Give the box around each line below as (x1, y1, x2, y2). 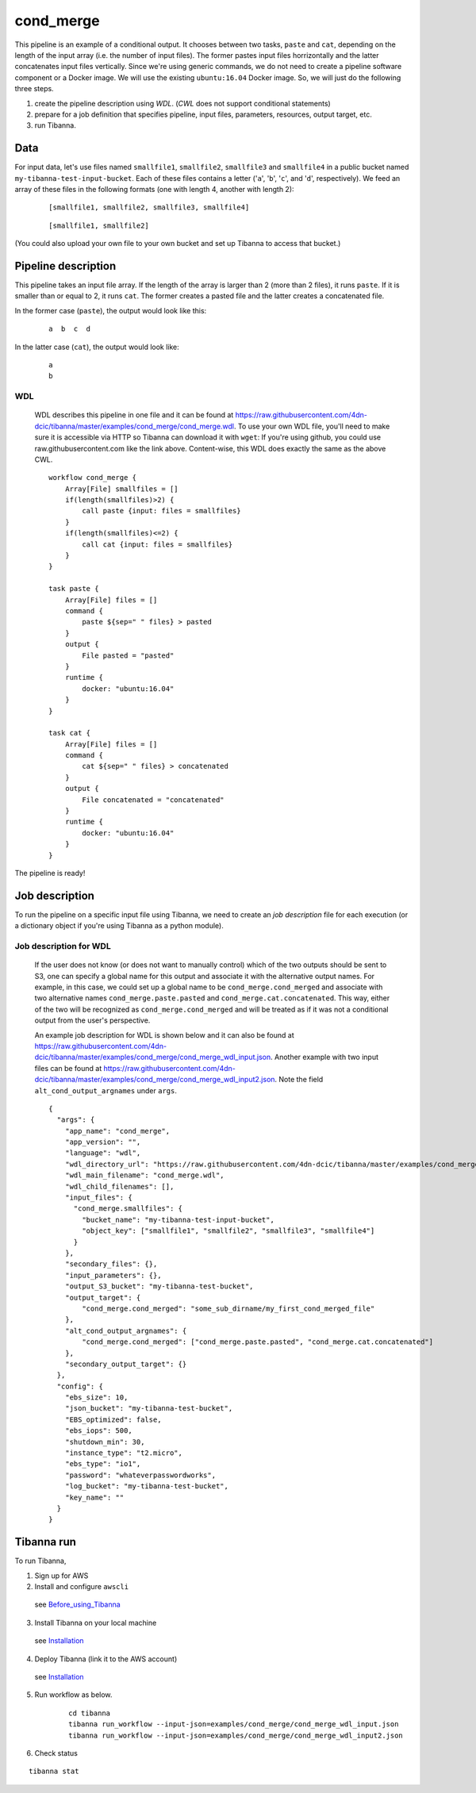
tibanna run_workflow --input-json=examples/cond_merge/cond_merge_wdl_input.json (68, 1720, 399, 1729)
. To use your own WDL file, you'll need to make (234, 421, 390, 431)
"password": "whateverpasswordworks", (64, 1470, 217, 1480)
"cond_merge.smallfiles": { (73, 1204, 182, 1213)
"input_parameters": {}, (64, 1270, 162, 1280)
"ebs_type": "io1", (64, 1460, 141, 1469)
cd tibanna (68, 1708, 111, 1718)
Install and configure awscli (34, 1582, 129, 1591)
